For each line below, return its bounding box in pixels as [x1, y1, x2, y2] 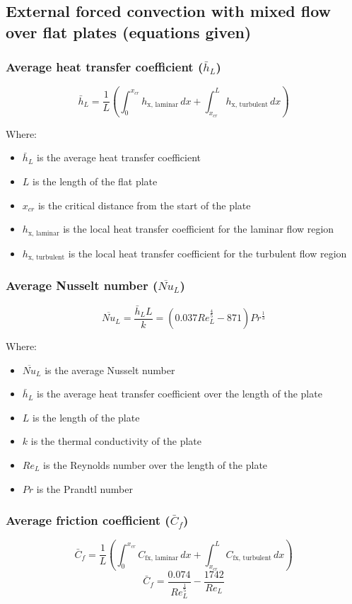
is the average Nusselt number [45, 362, 175, 377]
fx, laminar [145, 554, 179, 562]
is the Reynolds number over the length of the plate [43, 458, 268, 472]
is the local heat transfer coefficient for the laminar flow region [63, 221, 334, 236]
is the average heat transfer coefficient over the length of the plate [36, 386, 322, 401]
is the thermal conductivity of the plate [30, 434, 201, 448]
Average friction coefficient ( [6, 511, 170, 529]
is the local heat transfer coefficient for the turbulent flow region [68, 245, 347, 260]
